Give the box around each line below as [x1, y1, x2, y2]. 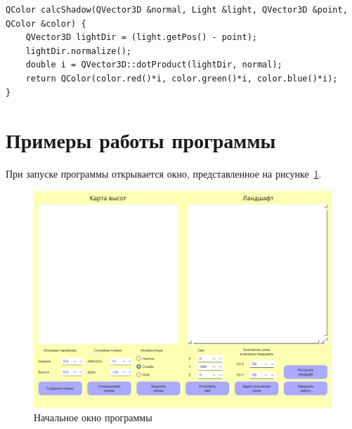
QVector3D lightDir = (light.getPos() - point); [25, 32, 257, 43]
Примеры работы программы [6, 126, 276, 154]
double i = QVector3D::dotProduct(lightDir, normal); [25, 60, 282, 70]
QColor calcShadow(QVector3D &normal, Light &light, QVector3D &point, [6, 5, 348, 15]
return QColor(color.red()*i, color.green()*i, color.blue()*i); [25, 73, 338, 84]
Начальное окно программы [34, 410, 152, 425]
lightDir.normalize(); [25, 46, 131, 56]
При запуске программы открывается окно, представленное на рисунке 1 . [6, 166, 322, 181]
